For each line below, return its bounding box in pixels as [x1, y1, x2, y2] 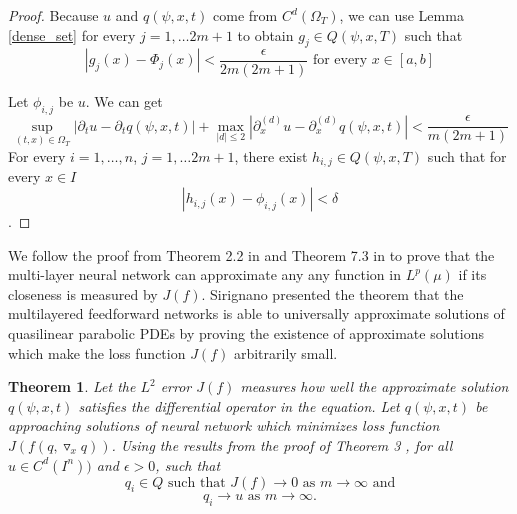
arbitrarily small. [233, 342, 338, 363]
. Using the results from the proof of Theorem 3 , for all [111, 434, 453, 455]
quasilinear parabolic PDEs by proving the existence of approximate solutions [8, 323, 484, 344]
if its [458, 264, 487, 285]
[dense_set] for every [8, 24, 136, 45]
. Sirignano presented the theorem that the [201, 283, 464, 304]
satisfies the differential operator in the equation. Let [78, 395, 400, 416]
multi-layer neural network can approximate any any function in [8, 264, 401, 285]
